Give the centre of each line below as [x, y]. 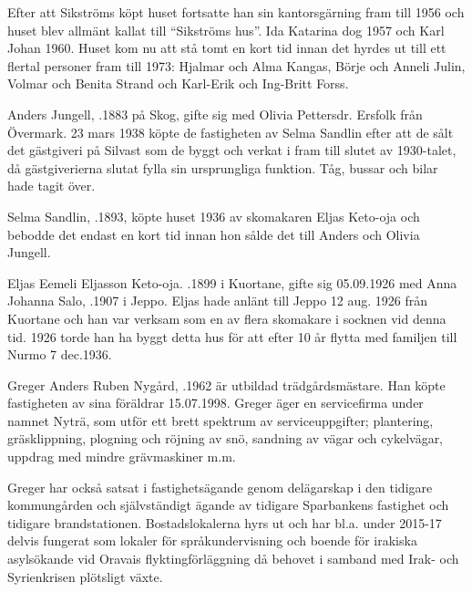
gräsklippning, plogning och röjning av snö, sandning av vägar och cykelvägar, [226, 438]
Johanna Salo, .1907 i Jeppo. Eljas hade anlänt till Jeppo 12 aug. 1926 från [218, 301]
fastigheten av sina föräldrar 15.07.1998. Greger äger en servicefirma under [215, 403]
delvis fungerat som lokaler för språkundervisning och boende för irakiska [212, 540]
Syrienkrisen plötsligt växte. [85, 576]
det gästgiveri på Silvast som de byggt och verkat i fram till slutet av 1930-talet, [232, 150]
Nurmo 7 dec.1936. [60, 354]
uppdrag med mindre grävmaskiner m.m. [122, 457]
